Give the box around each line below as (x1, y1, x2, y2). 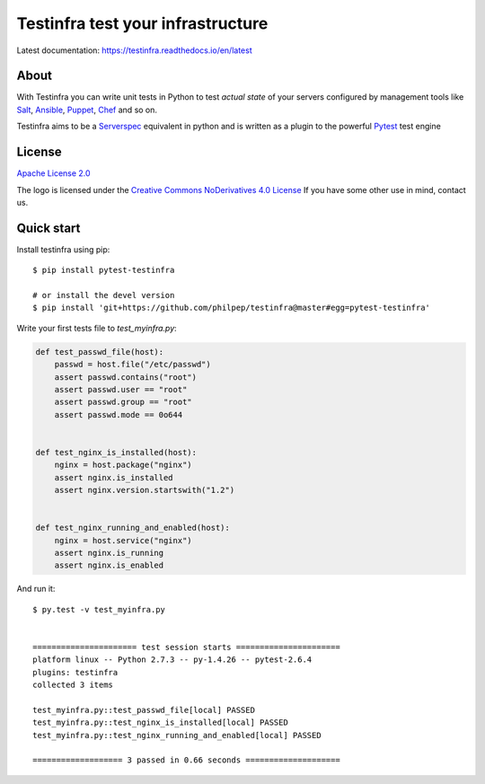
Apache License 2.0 (16, 168, 91, 179)
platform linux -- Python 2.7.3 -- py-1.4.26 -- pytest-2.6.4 (32, 655, 313, 665)
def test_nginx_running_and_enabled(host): (35, 523, 231, 533)
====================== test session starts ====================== (32, 642, 340, 652)
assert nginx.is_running (54, 548, 164, 559)
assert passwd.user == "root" (54, 384, 188, 394)
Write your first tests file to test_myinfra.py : (16, 322, 177, 333)
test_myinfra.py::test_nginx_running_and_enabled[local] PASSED (32, 730, 322, 740)
